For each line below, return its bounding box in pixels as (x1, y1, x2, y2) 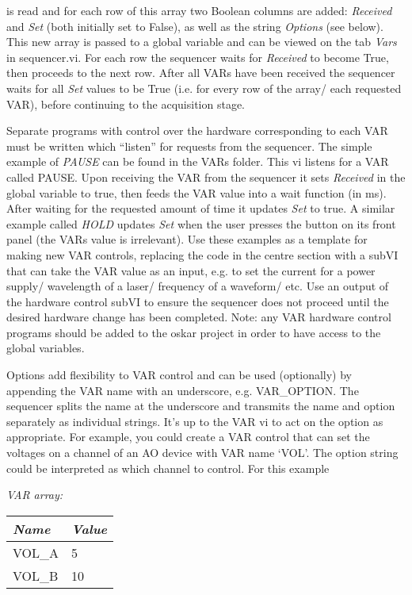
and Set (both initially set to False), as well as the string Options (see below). (6, 17, 383, 34)
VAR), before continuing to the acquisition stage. (6, 95, 246, 112)
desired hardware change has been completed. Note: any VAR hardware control (6, 309, 391, 325)
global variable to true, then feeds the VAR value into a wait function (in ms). (6, 184, 387, 201)
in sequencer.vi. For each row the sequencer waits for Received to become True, (6, 48, 389, 65)
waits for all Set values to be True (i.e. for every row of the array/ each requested (6, 79, 402, 96)
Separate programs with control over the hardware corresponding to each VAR (6, 122, 388, 139)
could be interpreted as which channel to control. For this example (6, 459, 330, 476)
